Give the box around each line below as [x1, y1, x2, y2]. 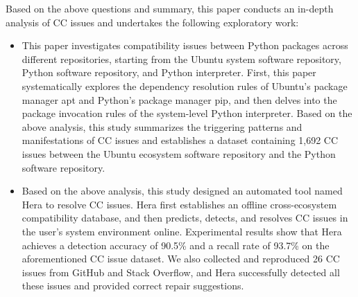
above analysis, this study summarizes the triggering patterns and [22, 119, 302, 134]
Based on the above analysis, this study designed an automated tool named [22, 183, 343, 198]
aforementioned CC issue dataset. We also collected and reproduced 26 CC [22, 251, 340, 266]
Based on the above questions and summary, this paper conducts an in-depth [6, 1, 334, 15]
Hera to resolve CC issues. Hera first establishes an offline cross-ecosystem [22, 197, 337, 211]
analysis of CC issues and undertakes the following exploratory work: [6, 15, 299, 29]
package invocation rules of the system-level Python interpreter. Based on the [22, 106, 352, 120]
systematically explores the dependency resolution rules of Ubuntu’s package [22, 78, 348, 93]
